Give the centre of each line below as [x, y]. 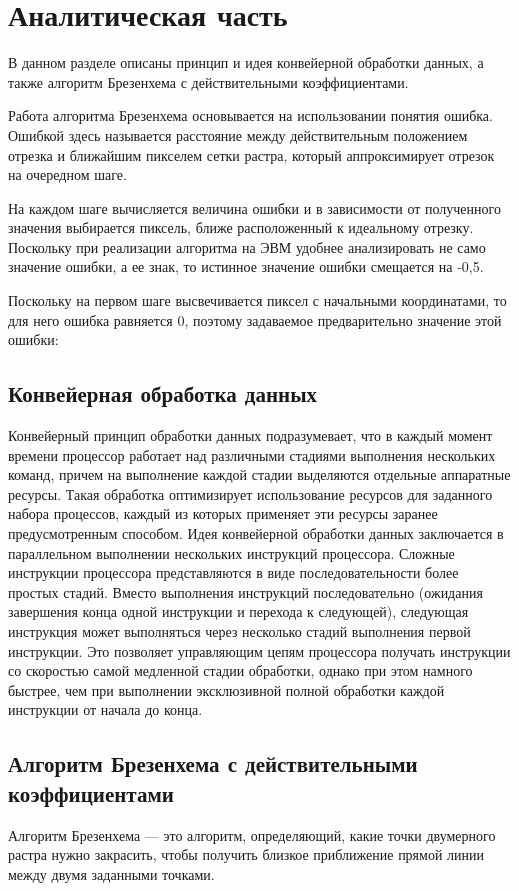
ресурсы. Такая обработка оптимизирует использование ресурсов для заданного [250, 493]
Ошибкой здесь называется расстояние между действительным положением [238, 134]
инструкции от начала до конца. [105, 709]
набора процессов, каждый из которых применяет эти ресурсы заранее [223, 513]
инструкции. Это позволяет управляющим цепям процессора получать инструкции [259, 650]
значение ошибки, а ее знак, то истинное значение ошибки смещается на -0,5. [246, 266]
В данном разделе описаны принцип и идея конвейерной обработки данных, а [246, 62]
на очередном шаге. [67, 174]
